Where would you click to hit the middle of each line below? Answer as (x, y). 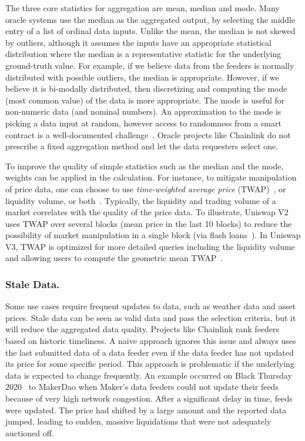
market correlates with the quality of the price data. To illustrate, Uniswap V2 (147, 212)
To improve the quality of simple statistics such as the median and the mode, (145, 166)
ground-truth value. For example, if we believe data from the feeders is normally (150, 65)
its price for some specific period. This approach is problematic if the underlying (150, 364)
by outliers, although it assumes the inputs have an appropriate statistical (138, 42)
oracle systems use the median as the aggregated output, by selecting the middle (150, 19)
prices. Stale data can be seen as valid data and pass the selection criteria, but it (151, 317)
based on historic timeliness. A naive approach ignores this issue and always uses (151, 341)
